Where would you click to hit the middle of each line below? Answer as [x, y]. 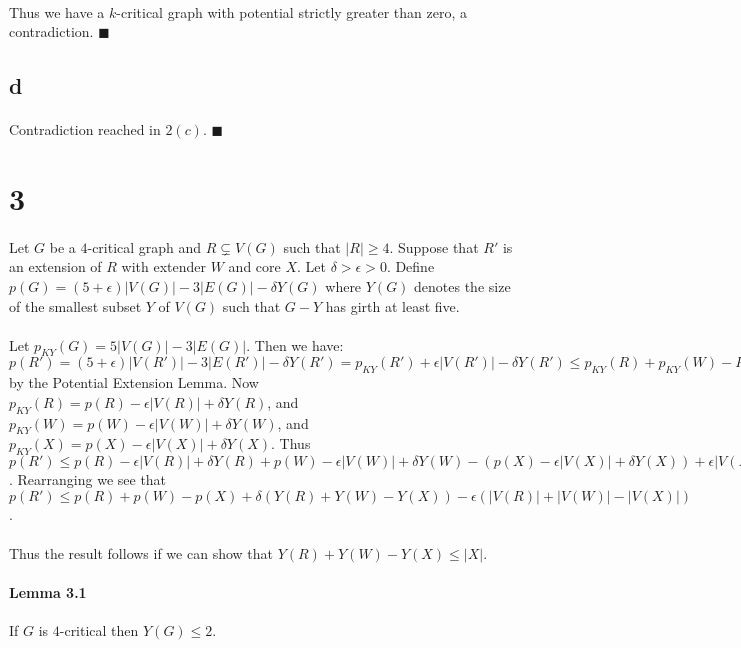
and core [254, 266]
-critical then [99, 630]
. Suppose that [434, 246]
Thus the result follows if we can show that [141, 553]
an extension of [55, 266]
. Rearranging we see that [88, 479]
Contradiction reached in [85, 129]
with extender [164, 266]
